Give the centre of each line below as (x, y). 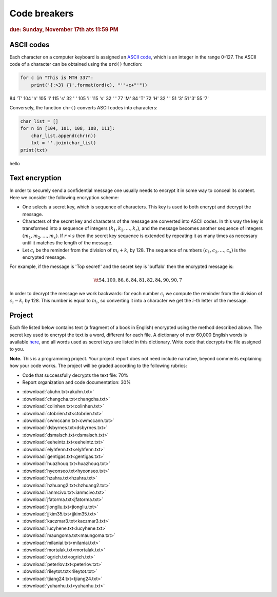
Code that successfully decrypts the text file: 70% (75, 375)
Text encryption (35, 178)
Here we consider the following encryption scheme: (64, 197)
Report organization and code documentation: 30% (76, 382)
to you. (17, 349)
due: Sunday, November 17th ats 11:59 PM (64, 29)
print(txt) (34, 150)
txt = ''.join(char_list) (64, 143)
